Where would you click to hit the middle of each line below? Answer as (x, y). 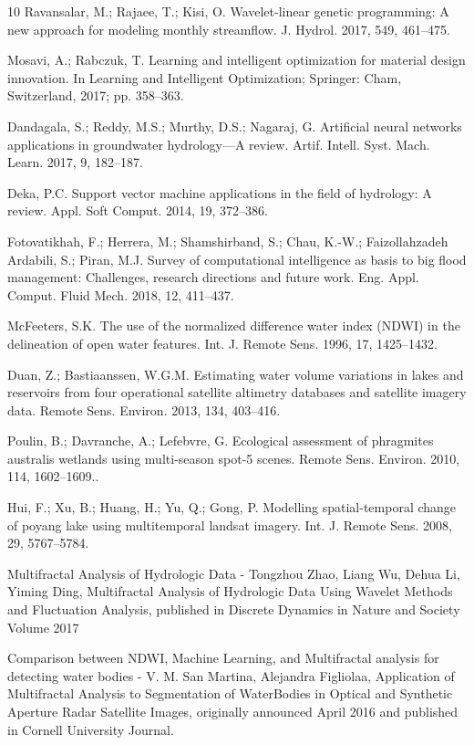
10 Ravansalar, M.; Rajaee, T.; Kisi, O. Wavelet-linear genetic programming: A (228, 11)
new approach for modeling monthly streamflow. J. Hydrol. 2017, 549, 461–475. (229, 29)
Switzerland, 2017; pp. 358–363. (96, 95)
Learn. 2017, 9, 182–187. (75, 162)
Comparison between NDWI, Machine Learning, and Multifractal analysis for (223, 658)
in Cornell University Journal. (91, 729)
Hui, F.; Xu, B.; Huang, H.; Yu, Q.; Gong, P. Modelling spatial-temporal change (232, 507)
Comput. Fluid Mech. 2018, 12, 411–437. (121, 294)
